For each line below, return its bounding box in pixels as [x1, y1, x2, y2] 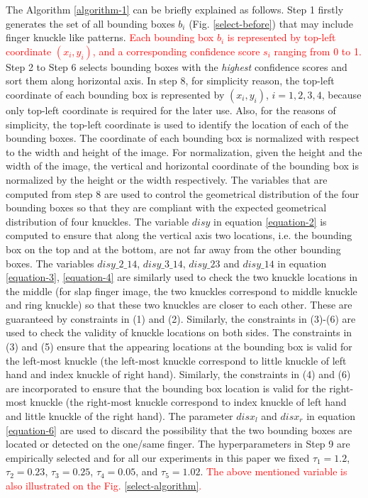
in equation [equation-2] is [213, 214, 327, 228]
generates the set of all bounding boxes [6, 16, 175, 31]
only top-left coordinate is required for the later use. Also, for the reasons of [6, 102, 336, 117]
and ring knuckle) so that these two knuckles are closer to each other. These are [6, 297, 352, 312]
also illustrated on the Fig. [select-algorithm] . [6, 478, 202, 492]
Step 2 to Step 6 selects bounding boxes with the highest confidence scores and [6, 59, 347, 74]
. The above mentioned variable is [200, 464, 347, 479]
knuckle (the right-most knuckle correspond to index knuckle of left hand [30, 394, 347, 409]
